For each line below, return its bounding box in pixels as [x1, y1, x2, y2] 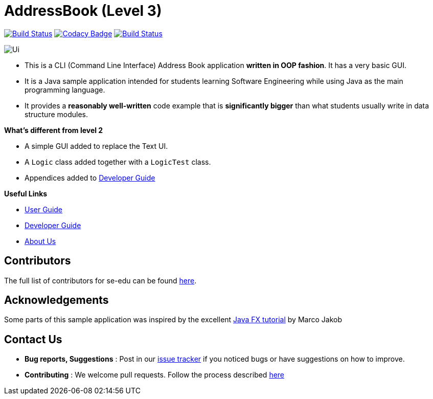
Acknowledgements [4, 294, 109, 307]
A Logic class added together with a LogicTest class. [25, 157, 211, 166]
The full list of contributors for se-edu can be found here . [4, 276, 197, 285]
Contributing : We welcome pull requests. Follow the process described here [25, 370, 285, 380]
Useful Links [4, 189, 48, 198]
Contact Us [4, 332, 62, 346]
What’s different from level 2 [4, 125, 103, 135]
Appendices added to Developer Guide [25, 173, 155, 182]
